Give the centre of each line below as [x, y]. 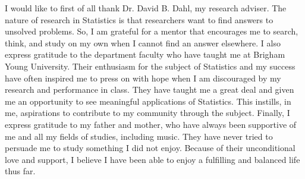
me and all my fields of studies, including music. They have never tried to [139, 136]
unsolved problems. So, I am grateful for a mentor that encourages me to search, [152, 31]
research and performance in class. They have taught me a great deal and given [150, 89]
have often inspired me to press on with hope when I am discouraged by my [143, 78]
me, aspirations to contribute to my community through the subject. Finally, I [147, 113]
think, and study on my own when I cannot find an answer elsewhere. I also [143, 43]
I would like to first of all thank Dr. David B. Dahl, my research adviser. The [146, 8]
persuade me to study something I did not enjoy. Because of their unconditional [150, 148]
